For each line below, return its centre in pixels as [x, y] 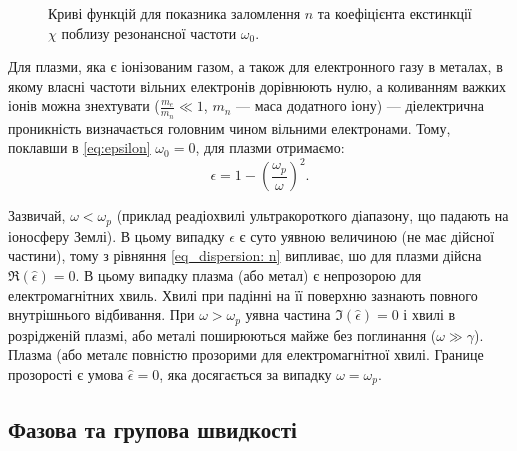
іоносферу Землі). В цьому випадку [116, 235]
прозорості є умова [66, 373]
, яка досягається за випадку [245, 373]
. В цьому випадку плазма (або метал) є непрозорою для [248, 274]
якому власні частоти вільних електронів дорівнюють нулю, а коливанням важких [257, 85]
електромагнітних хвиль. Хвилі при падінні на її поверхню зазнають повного [243, 294]
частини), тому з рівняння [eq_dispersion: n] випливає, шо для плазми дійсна [245, 255]
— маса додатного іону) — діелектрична [360, 105]
